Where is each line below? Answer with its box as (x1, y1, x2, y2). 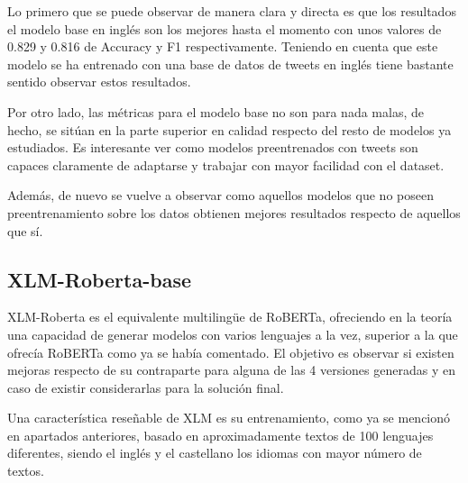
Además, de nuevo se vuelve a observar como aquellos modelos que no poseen (7, 186, 434, 205)
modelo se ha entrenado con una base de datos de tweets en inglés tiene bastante (7, 54, 454, 73)
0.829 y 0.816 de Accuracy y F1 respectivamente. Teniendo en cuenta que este (7, 37, 438, 56)
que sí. (7, 221, 43, 240)
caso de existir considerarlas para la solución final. (7, 378, 284, 396)
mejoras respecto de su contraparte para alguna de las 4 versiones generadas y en (7, 360, 455, 379)
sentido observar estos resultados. (7, 72, 191, 91)
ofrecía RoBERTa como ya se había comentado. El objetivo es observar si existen (7, 342, 454, 361)
